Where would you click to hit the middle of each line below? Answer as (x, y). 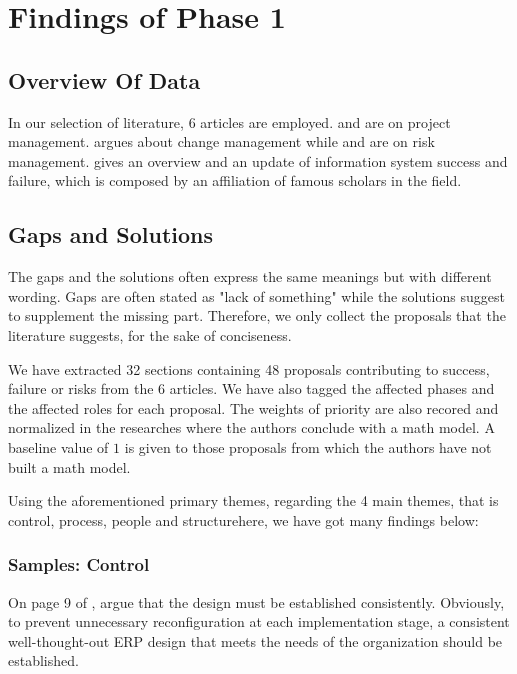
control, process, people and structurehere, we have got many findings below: (243, 519)
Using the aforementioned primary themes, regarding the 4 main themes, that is (253, 500)
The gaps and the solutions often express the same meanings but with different (250, 276)
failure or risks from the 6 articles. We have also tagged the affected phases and (251, 388)
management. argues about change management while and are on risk (221, 141)
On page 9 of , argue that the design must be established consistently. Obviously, (256, 601)
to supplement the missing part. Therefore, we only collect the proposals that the (257, 315)
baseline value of (58, 446)
